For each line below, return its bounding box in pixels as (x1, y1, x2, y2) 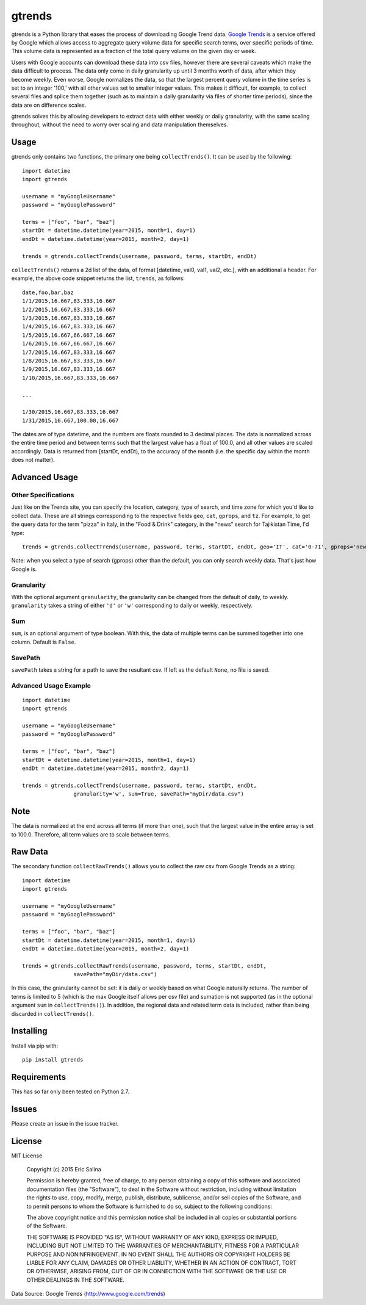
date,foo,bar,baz (22, 289, 74, 296)
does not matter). (11, 456, 55, 464)
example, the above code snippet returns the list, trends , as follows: (11, 275, 185, 282)
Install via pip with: (11, 1042, 58, 1049)
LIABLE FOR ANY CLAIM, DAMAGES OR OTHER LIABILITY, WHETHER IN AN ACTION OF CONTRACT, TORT (26, 1259, 297, 1266)
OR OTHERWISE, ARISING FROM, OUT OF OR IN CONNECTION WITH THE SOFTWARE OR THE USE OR (26, 1268, 287, 1275)
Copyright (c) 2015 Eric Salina (26, 1166, 102, 1173)
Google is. (11, 565, 37, 573)
